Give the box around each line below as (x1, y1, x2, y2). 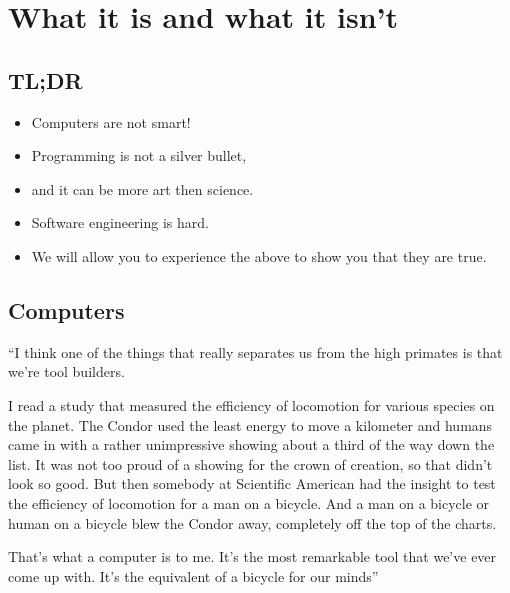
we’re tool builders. (8, 361, 125, 382)
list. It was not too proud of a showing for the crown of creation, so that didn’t (8, 453, 493, 474)
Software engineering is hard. (31, 212, 209, 233)
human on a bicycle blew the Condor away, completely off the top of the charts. (8, 512, 497, 533)
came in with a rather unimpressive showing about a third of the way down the (8, 434, 495, 455)
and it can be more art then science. (31, 178, 254, 199)
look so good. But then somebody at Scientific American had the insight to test (8, 473, 496, 494)
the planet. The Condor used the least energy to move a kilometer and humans (8, 414, 493, 435)
